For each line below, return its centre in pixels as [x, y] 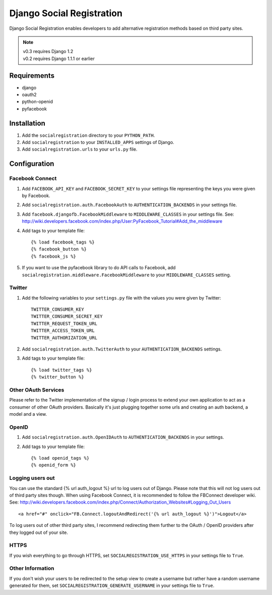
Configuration [32, 164]
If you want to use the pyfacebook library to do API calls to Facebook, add [99, 268]
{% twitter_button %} [57, 377]
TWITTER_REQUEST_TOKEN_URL [64, 324]
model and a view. [28, 414]
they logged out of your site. [39, 532]
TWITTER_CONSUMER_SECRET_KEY [67, 316]
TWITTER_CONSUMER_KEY [57, 310]
